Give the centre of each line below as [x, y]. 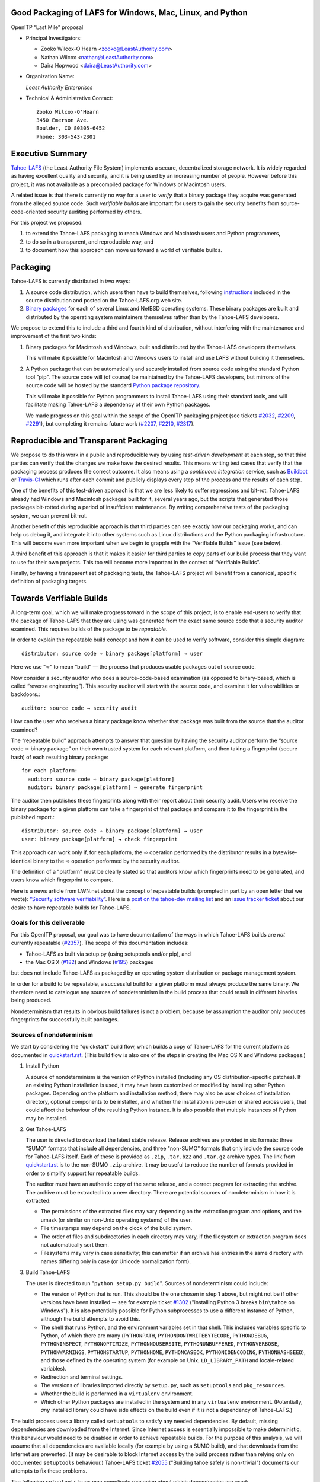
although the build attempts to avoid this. [90, 1319]
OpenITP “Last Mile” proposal [47, 27]
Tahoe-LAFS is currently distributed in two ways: [71, 281]
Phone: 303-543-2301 [66, 137]
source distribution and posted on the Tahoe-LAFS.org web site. [104, 300]
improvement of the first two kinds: [54, 336]
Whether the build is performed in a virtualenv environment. [117, 1394]
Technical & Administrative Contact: [69, 98]
